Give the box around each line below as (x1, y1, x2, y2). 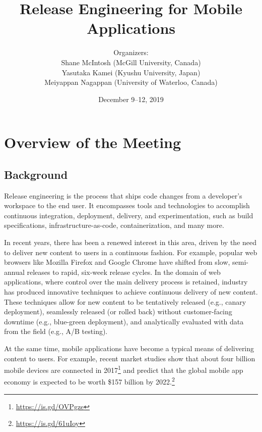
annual (4, 266, 25, 277)
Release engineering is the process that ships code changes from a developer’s (4, 190, 242, 201)
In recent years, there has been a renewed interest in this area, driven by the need (4, 237, 257, 248)
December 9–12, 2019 (98, 93, 164, 104)
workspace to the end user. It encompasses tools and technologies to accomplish (4, 200, 250, 211)
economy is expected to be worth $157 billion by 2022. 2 (4, 375, 175, 387)
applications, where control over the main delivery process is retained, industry (4, 276, 248, 287)
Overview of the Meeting (4, 132, 181, 153)
